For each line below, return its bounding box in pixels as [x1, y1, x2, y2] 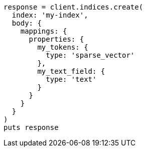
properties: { [29, 35, 84, 43]
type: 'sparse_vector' [46, 51, 135, 59]
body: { [12, 19, 42, 27]
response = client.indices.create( [4, 3, 143, 11]
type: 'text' [46, 75, 97, 83]
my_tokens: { [37, 43, 88, 51]
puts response [4, 123, 59, 131]
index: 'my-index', [12, 11, 88, 19]
